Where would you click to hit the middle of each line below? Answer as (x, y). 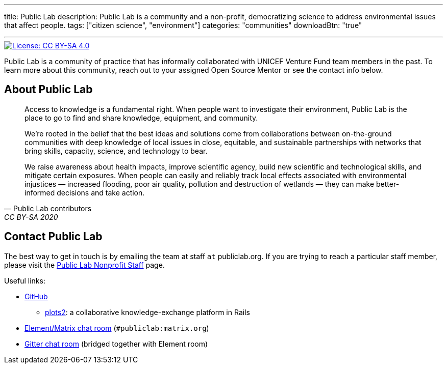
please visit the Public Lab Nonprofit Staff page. (84, 265)
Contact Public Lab (53, 237)
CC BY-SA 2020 (31, 217)
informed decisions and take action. (85, 192)
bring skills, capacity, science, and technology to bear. (116, 151)
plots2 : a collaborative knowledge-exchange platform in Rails (147, 312)
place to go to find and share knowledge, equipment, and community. (141, 118)
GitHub (36, 296)
